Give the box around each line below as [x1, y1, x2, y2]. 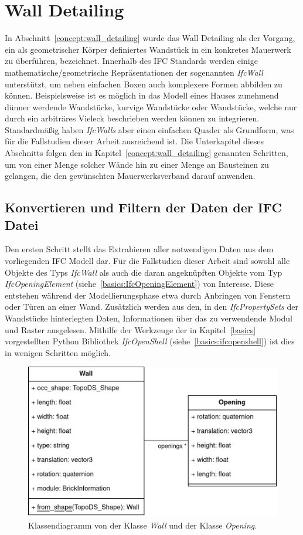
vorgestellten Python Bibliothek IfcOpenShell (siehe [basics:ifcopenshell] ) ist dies [5, 335, 295, 347]
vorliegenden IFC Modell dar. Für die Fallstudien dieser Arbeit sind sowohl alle [5, 255, 290, 267]
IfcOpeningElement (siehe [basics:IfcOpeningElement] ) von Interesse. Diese [5, 277, 274, 290]
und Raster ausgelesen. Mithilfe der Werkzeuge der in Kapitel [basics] [5, 323, 256, 336]
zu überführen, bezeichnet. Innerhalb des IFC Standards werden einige [5, 55, 258, 67]
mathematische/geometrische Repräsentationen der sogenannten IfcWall [5, 66, 263, 78]
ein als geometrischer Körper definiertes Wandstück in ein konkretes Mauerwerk [5, 43, 291, 55]
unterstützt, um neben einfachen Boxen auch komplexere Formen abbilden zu [5, 77, 282, 90]
